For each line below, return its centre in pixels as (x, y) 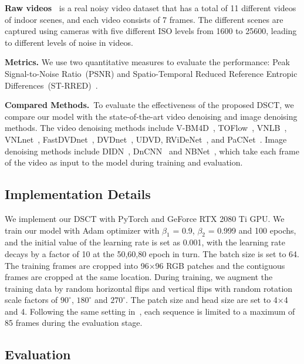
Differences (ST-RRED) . (51, 85)
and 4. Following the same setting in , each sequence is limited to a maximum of (150, 311)
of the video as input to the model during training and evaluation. (124, 162)
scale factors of (31, 300)
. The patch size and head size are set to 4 (202, 300)
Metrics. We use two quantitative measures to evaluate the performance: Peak (147, 62)
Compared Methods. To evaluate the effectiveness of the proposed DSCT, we (149, 105)
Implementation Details (78, 194)
